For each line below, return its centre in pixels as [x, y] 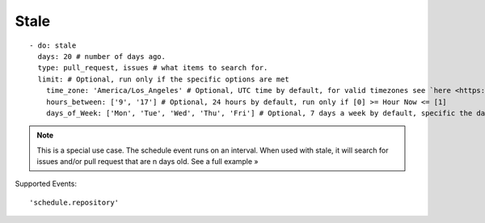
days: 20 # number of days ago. [101, 56]
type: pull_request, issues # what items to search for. [153, 68]
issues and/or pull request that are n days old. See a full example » [148, 162]
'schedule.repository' [74, 202]
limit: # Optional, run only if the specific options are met [164, 79]
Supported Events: [46, 184]
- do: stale [53, 45]
